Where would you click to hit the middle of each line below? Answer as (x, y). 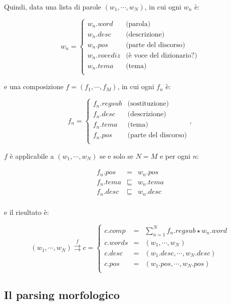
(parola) (138, 24)
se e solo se (117, 156)
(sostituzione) (148, 104)
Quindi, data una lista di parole (53, 7)
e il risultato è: (27, 212)
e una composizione (34, 86)
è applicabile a (32, 156)
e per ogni (175, 156)
